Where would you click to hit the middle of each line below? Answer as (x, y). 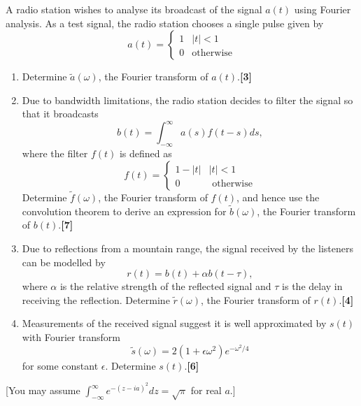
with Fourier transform (71, 337)
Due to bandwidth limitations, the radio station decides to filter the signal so (187, 100)
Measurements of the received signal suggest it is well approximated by (174, 323)
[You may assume (43, 390)
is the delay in (312, 286)
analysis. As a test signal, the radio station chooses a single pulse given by (165, 23)
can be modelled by (64, 262)
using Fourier (323, 9)
